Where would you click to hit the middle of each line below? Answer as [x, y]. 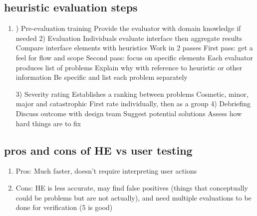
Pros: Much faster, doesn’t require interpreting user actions [106, 171]
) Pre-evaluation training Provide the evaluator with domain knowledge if [128, 28]
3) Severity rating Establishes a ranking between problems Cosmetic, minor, [132, 94]
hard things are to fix [48, 123]
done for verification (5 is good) [64, 207]
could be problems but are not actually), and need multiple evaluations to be [133, 197]
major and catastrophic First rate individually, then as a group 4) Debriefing [133, 104]
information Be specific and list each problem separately [102, 77]
